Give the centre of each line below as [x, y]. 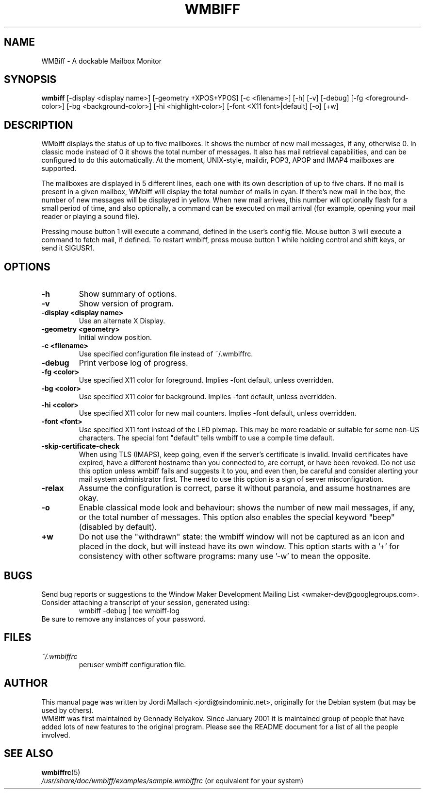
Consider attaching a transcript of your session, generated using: [146, 602]
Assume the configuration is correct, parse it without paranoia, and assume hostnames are [245, 488]
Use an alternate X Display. [122, 321]
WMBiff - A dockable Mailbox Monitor [102, 61]
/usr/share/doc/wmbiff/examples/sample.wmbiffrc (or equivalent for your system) [172, 780]
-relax [53, 488]
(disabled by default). [118, 527]
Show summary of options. [128, 294]
